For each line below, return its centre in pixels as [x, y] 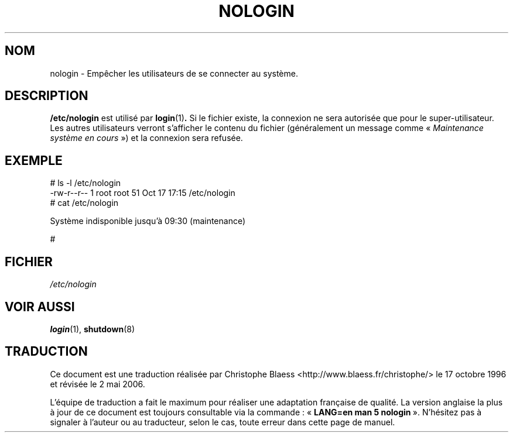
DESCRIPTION [47, 96]
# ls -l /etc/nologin [85, 183]
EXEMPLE [34, 160]
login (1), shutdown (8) [93, 329]
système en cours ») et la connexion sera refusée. [146, 138]
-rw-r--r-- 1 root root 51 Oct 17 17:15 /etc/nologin [143, 193]
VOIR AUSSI [40, 307]
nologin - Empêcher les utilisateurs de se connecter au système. [174, 73]
